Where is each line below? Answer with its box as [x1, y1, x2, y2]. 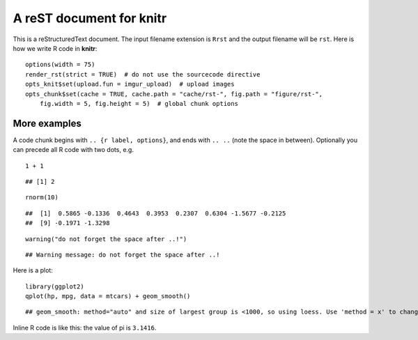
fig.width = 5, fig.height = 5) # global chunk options [39, 100, 238, 107]
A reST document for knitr [13, 10, 167, 26]
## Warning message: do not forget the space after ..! [25, 251, 220, 258]
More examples [13, 117, 82, 129]
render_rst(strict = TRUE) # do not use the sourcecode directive [25, 70, 261, 78]
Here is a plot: [13, 266, 54, 275]
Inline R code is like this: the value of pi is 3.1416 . [13, 323, 157, 332]
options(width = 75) [25, 61, 95, 69]
